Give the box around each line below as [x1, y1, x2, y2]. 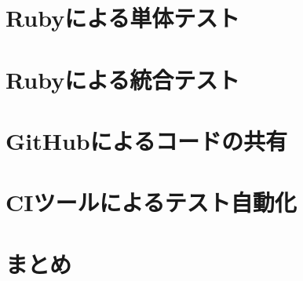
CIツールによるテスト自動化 [5, 186, 297, 218]
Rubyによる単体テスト [5, 2, 240, 34]
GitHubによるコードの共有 [5, 124, 287, 156]
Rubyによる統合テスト [5, 63, 240, 95]
